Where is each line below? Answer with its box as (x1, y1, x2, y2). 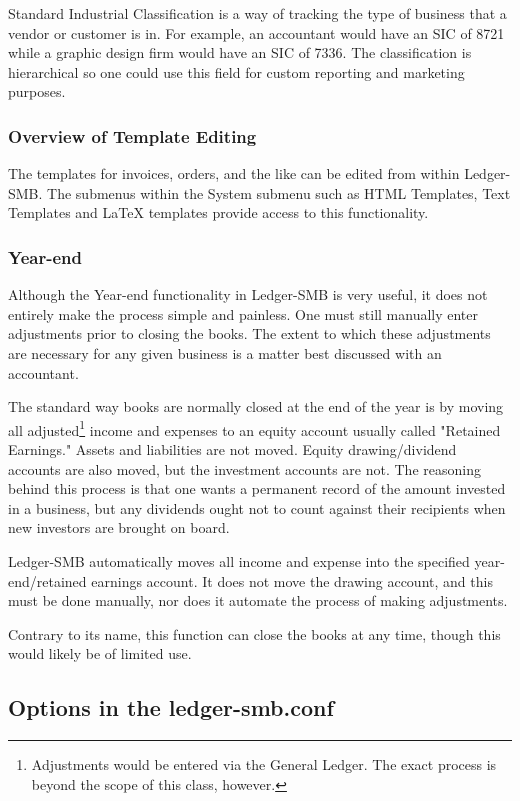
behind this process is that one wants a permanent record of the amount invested (8, 478, 506, 499)
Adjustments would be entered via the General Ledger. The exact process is (31, 754, 497, 775)
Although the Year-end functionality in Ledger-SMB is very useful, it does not (8, 284, 488, 305)
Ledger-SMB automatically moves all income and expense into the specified (8, 550, 470, 571)
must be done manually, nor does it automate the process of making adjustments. (8, 590, 508, 611)
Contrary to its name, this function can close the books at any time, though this (8, 623, 501, 644)
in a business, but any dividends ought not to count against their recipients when (8, 497, 506, 518)
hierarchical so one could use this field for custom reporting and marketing (8, 61, 465, 82)
